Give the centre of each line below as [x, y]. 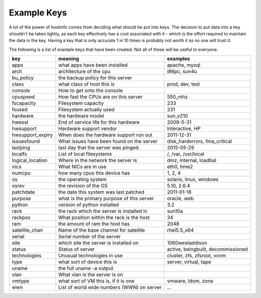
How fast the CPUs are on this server [100, 97]
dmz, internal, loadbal [192, 161]
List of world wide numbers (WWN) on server [110, 287]
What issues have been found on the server [108, 141]
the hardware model [81, 116]
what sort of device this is [88, 262]
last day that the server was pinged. [99, 148]
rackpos [21, 218]
